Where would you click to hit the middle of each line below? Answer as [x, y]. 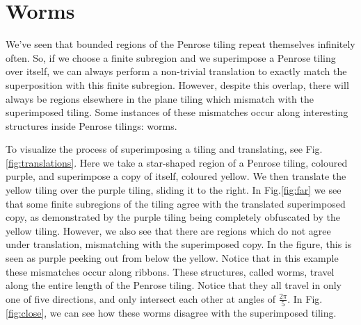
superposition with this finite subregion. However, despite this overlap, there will [177, 84]
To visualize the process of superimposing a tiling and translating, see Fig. [164, 149]
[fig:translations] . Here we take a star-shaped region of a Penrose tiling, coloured [177, 162]
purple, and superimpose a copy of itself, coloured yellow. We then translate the [176, 176]
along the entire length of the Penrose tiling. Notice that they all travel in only [174, 285]
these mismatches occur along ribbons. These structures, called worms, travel [170, 271]
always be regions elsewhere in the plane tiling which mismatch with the [160, 98]
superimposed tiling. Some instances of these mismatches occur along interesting [177, 112]
